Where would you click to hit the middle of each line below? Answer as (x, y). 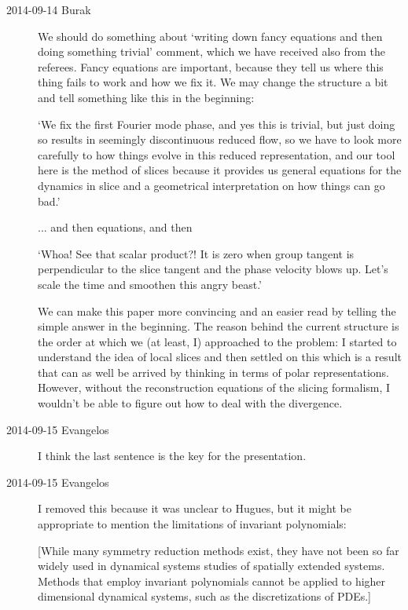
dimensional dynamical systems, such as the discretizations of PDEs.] (205, 596)
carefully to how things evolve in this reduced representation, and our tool (217, 154)
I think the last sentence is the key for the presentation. (172, 456)
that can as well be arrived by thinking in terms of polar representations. (214, 372)
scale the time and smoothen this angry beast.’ (150, 284)
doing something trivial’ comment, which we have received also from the (212, 51)
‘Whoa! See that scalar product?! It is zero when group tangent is (196, 253)
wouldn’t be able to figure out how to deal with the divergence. (190, 403)
